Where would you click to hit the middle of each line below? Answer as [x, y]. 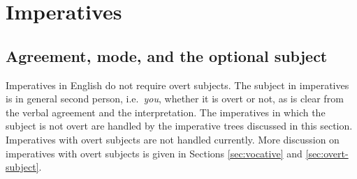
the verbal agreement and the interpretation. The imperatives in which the [166, 112]
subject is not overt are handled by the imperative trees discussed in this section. [179, 126]
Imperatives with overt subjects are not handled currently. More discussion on [173, 139]
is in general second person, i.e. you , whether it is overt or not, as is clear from [175, 99]
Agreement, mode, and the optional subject [167, 55]
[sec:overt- [327, 153]
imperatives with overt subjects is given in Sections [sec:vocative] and [154, 153]
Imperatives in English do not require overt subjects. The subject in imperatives [177, 85]
